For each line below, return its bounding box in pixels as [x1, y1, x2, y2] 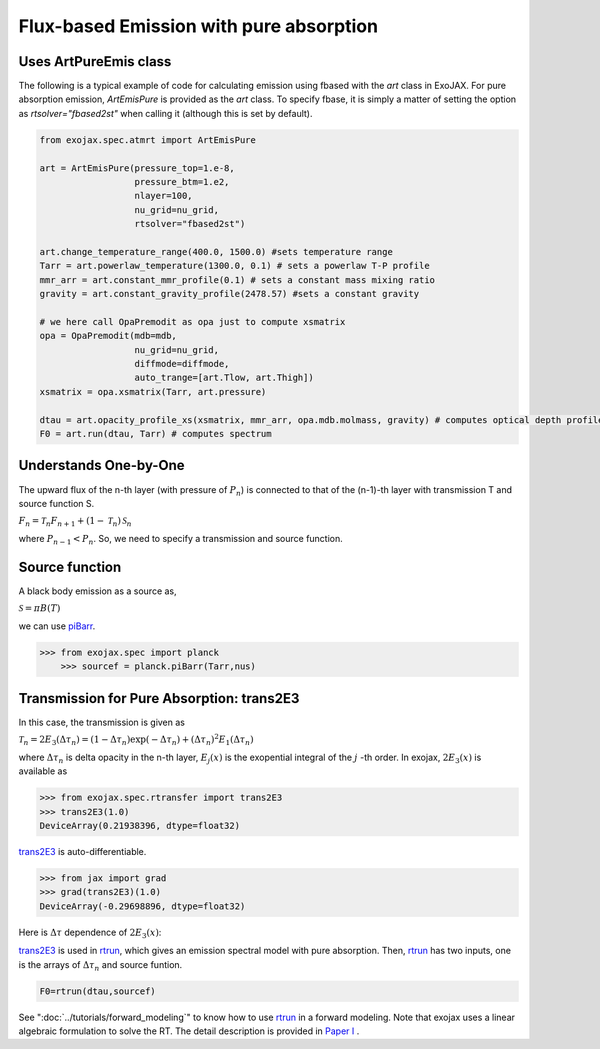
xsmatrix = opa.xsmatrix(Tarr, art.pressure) [39, 386, 267, 397]
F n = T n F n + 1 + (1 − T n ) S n [18, 515, 132, 529]
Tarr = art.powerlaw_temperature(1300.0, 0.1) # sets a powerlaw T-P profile [39, 260, 430, 272]
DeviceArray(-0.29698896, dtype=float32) [39, 900, 246, 912]
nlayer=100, [134, 190, 194, 202]
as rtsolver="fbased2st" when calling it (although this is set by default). [18, 107, 314, 119]
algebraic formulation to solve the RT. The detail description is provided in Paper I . [18, 1025, 360, 1037]
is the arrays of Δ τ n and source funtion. [18, 958, 183, 973]
